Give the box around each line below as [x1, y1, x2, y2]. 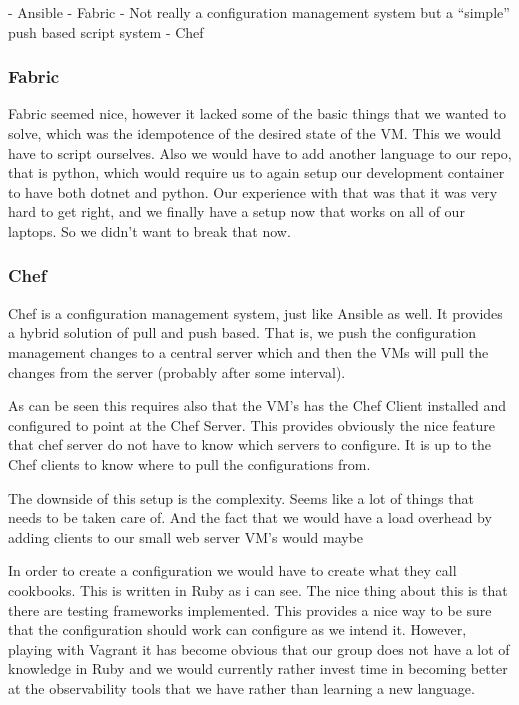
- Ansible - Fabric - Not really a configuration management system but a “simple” [8, 2, 510, 22]
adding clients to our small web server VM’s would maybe [8, 526, 364, 547]
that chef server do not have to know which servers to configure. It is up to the [8, 434, 492, 455]
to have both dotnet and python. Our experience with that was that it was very [8, 181, 498, 202]
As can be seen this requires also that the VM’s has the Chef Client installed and [8, 395, 507, 416]
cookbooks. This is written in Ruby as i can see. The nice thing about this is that [8, 579, 508, 600]
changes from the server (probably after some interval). [8, 361, 346, 382]
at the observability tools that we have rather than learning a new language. [8, 677, 475, 698]
